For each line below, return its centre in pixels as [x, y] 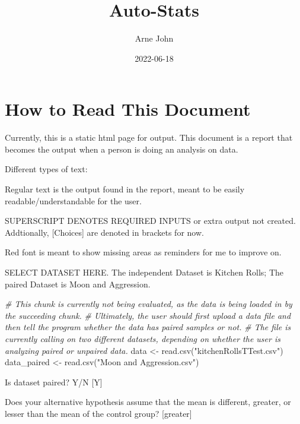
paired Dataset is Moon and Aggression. [78, 284]
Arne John [154, 38]
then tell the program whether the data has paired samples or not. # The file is [148, 327]
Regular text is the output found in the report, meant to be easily [125, 189]
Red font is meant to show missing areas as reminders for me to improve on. [143, 252]
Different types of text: [46, 169]
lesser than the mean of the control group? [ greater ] [98, 413]
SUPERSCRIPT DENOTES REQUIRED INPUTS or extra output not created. [150, 221]
